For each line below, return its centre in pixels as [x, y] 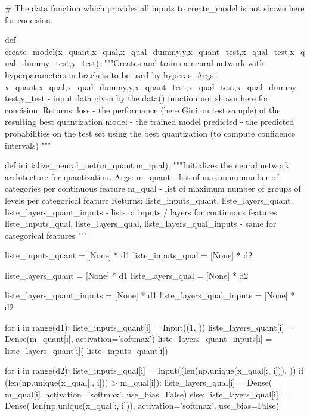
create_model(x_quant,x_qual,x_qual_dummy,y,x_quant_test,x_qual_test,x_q [155, 51]
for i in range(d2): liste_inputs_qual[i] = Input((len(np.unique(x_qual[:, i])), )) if [154, 370]
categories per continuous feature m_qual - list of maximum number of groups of [153, 188]
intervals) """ [28, 145]
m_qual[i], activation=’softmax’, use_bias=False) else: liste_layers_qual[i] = [146, 394]
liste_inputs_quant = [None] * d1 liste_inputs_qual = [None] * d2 [129, 255]
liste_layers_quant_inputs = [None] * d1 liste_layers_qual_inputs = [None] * [150, 295]
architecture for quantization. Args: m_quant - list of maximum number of [142, 176]
